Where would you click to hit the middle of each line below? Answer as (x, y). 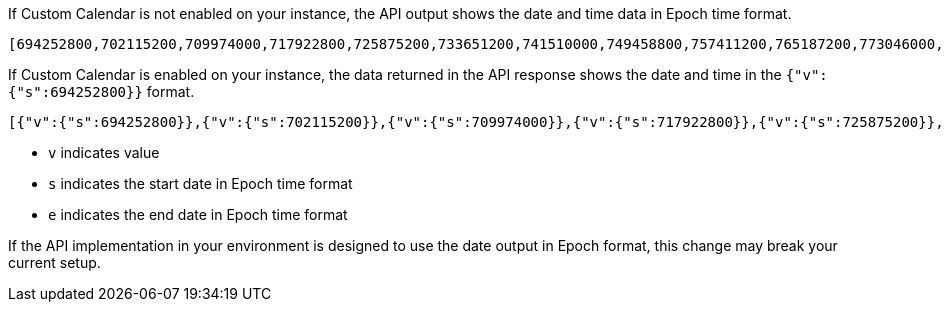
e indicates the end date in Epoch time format (198, 214)
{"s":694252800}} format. (101, 91)
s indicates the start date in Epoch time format (200, 183)
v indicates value (104, 152)
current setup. (54, 262)
